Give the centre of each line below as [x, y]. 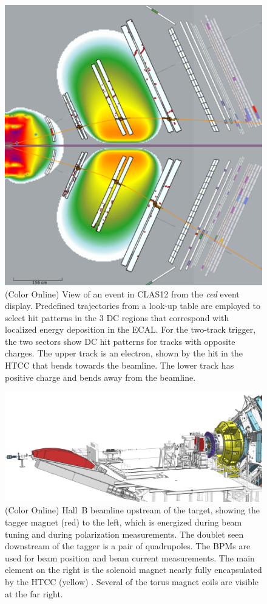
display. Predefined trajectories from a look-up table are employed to [133, 306]
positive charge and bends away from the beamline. [100, 377]
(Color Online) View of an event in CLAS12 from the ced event [122, 293]
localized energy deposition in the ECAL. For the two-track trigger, [130, 329]
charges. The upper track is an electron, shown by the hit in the [124, 353]
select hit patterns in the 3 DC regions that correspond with [117, 317]
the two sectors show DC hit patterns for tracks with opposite [120, 341]
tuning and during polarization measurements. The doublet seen [124, 534]
